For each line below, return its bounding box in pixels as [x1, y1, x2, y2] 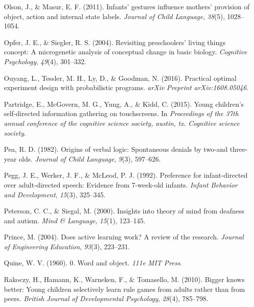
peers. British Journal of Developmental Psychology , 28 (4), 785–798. [4, 293, 208, 304]
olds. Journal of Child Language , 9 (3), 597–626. [19, 153, 161, 164]
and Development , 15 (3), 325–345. [4, 189, 106, 199]
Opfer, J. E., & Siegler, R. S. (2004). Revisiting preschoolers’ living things [4, 37, 226, 47]
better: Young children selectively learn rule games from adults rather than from [4, 283, 245, 294]
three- [230, 144, 248, 154]
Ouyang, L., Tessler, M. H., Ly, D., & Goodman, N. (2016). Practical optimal [4, 72, 237, 83]
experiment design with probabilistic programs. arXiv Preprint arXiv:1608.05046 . [4, 82, 249, 93]
